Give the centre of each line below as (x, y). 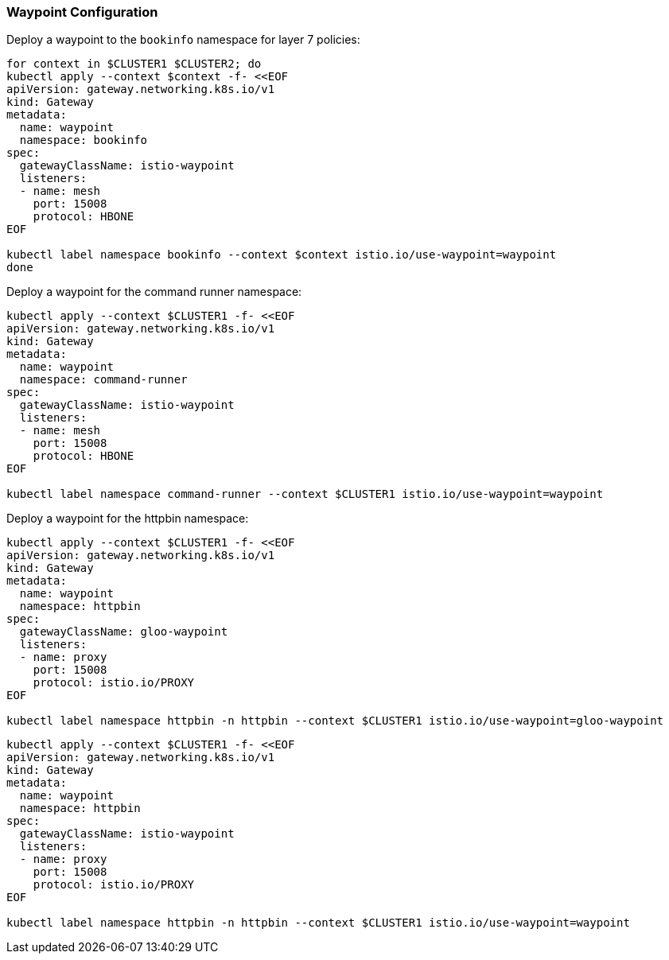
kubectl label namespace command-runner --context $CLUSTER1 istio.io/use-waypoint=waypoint (305, 494)
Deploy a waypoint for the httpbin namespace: (128, 519)
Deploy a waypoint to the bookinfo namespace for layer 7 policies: (183, 40)
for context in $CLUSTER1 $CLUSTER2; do (134, 64)
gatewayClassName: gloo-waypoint (124, 632)
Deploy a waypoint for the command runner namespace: (154, 292)
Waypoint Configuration (82, 12)
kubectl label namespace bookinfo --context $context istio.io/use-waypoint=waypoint (282, 255)
